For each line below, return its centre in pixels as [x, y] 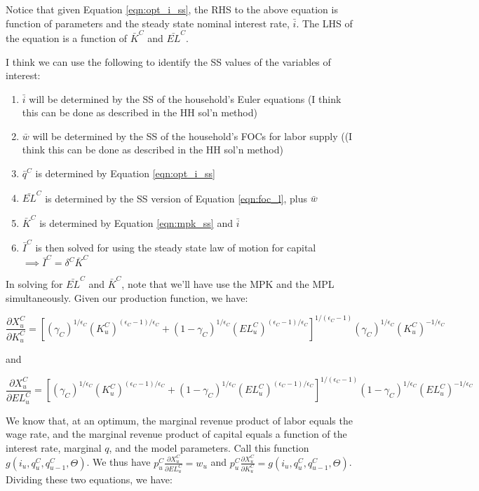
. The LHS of [324, 23]
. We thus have [119, 462]
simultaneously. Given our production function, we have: [127, 297]
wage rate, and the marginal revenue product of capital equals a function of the [176, 434]
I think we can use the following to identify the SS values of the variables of [168, 61]
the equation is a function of [67, 37]
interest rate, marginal [54, 447]
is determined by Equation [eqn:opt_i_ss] [125, 173]
